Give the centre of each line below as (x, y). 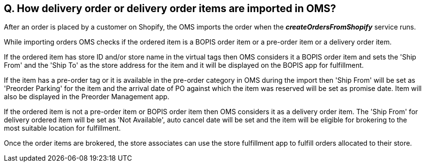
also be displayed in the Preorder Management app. (87, 97)
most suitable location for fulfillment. (62, 128)
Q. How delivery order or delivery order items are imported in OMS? (170, 8)
